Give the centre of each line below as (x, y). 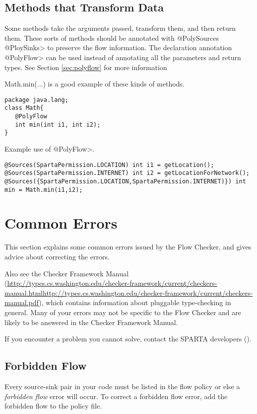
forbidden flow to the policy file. (53, 406)
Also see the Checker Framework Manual (67, 273)
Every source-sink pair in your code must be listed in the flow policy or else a (122, 386)
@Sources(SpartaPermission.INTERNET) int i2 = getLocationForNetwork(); (127, 173)
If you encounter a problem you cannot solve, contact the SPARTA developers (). (128, 339)
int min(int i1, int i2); (58, 124)
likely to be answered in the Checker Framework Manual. (91, 322)
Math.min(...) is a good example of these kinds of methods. (95, 84)
